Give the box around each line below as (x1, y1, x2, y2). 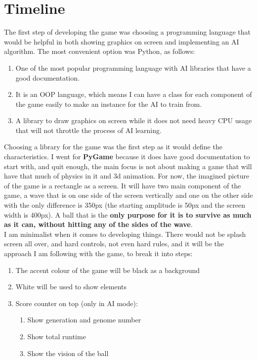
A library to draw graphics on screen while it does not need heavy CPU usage (15, 115, 252, 126)
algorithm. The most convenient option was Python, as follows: (4, 46, 195, 56)
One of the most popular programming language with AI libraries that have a (15, 62, 251, 73)
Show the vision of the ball (27, 348, 109, 358)
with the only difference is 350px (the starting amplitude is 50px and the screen (4, 200, 246, 210)
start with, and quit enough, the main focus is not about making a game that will (4, 161, 252, 171)
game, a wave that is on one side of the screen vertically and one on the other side (4, 190, 253, 200)
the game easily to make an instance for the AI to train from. (15, 98, 202, 109)
